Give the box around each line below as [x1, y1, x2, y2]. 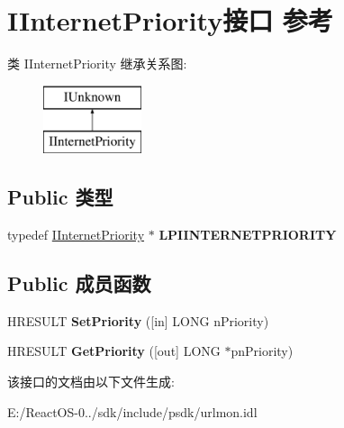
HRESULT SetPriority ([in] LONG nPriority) [7, 311, 269, 330]
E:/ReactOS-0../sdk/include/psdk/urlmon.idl [7, 402, 258, 421]
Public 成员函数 [7, 269, 151, 297]
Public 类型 [7, 183, 113, 211]
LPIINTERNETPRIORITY [158, 225, 337, 244]
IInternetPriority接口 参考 [7, 2, 333, 39]
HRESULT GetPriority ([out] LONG [7, 341, 221, 360]
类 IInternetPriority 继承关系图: [7, 54, 187, 73]
